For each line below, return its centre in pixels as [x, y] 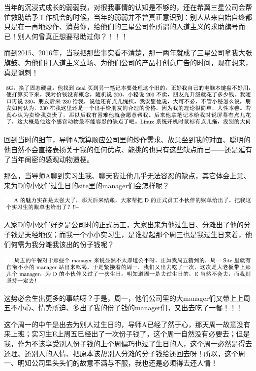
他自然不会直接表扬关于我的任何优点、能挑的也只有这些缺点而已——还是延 [125, 149]
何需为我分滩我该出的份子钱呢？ [62, 244]
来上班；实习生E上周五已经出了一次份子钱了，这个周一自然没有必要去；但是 [127, 334]
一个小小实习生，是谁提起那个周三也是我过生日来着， [159, 234]
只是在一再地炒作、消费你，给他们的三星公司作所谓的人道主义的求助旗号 [121, 26]
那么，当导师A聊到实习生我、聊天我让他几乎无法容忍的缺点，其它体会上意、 [127, 176]
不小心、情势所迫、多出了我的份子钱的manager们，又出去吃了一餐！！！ [127, 308]
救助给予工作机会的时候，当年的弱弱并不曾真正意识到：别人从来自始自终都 [131, 17]
